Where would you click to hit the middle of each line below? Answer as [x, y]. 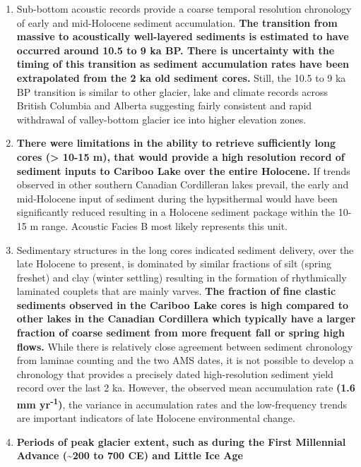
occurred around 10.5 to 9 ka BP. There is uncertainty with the [176, 50]
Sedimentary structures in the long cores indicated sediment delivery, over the [185, 249]
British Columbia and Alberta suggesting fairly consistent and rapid [164, 105]
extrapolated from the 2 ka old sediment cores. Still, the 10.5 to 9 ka [181, 77]
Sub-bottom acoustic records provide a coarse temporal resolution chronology [184, 8]
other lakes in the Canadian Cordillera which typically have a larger [186, 319]
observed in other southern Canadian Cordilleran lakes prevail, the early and [183, 184]
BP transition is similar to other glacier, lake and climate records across [172, 91]
